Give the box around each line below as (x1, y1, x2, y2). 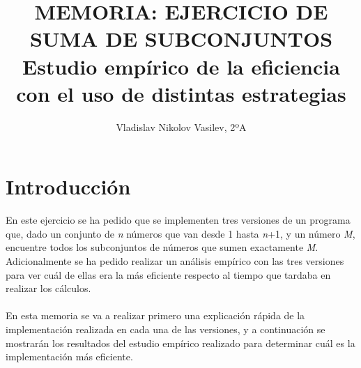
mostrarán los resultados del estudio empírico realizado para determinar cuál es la (6, 335, 355, 350)
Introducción (6, 172, 131, 201)
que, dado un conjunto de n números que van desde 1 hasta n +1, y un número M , (6, 226, 355, 240)
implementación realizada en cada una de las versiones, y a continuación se (6, 321, 325, 336)
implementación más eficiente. (6, 349, 133, 364)
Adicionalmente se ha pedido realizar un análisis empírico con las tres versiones (6, 254, 344, 268)
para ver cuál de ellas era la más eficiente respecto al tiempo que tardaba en (6, 267, 331, 282)
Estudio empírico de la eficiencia (22, 52, 340, 80)
